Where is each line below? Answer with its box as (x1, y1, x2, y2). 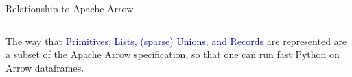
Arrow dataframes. (5, 60, 84, 74)
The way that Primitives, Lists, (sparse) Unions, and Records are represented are (5, 33, 347, 48)
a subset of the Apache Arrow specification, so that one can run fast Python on (5, 47, 340, 61)
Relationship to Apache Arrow (5, 1, 134, 15)
